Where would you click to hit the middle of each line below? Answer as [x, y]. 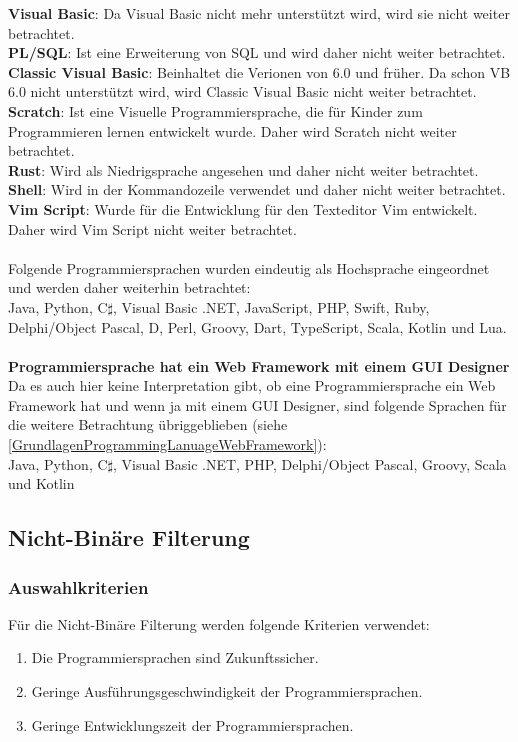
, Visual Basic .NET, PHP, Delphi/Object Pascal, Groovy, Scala [310, 463]
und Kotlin [41, 483]
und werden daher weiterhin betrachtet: [129, 287]
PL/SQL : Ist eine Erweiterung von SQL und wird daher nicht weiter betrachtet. [257, 52]
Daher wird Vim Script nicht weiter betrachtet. [152, 228]
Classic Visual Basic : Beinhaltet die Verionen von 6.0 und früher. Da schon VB [259, 71]
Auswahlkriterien [78, 586]
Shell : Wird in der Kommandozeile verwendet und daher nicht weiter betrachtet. [257, 189]
